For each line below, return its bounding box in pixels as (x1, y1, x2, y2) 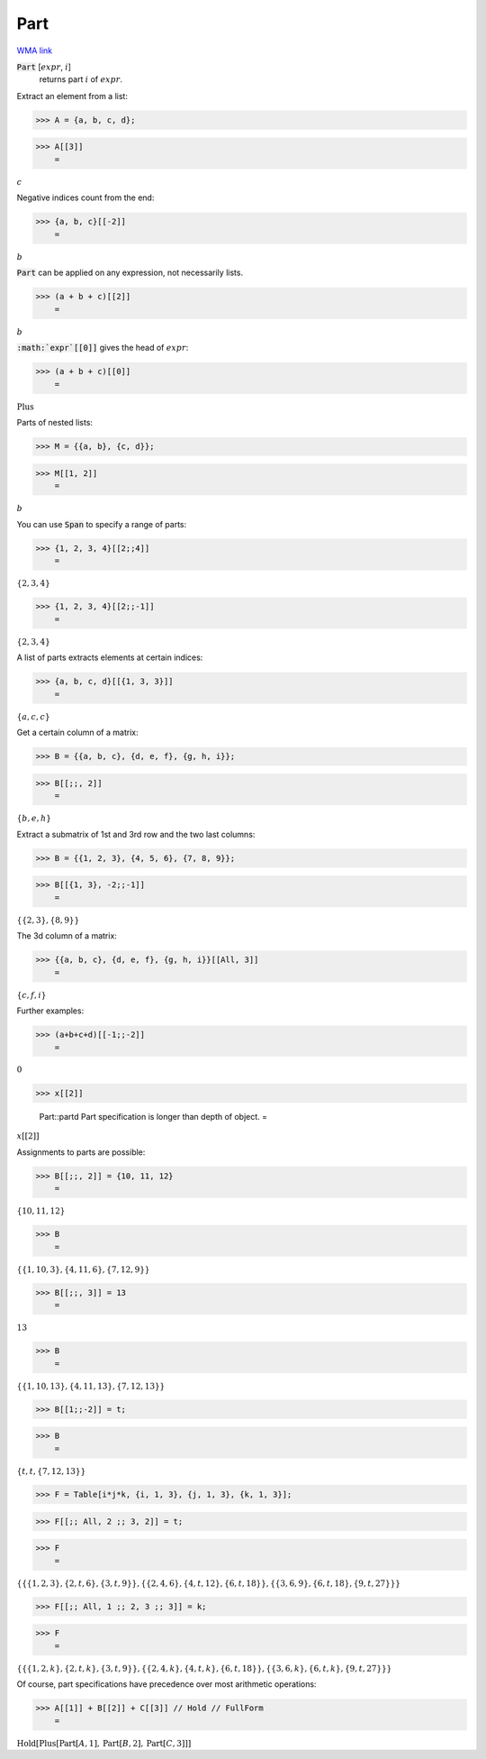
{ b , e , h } (16, 813, 52, 824)
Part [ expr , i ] (16, 61, 72, 72)
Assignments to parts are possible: (16, 1146, 146, 1158)
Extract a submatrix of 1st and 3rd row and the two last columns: (16, 829, 256, 839)
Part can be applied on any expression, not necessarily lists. (16, 267, 243, 279)
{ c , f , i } (16, 990, 47, 1000)
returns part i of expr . (39, 74, 123, 85)
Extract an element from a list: (16, 90, 128, 101)
